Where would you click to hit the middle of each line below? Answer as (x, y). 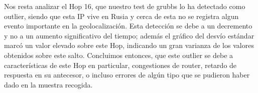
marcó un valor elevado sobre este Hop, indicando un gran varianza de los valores (129, 45)
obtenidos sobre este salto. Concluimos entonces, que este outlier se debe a (119, 55)
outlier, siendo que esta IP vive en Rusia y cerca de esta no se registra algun (121, 16)
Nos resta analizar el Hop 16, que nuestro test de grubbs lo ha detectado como (125, 6)
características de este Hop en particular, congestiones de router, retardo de (120, 65)
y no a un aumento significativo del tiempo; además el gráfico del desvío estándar (129, 35)
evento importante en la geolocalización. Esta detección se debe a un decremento (128, 26)
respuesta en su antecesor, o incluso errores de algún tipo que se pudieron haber (127, 75)
